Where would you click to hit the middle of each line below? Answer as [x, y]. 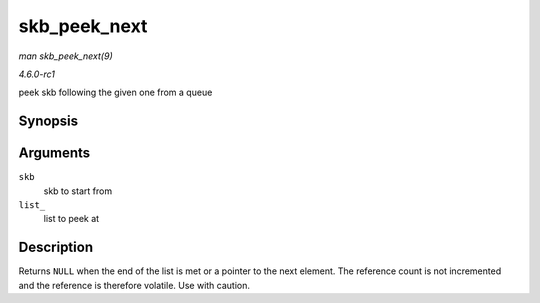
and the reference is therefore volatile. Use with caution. [134, 285]
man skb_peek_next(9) [66, 56]
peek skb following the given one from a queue [115, 92]
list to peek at [71, 219]
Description [56, 247]
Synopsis [48, 121]
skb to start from [78, 191]
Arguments [54, 153]
